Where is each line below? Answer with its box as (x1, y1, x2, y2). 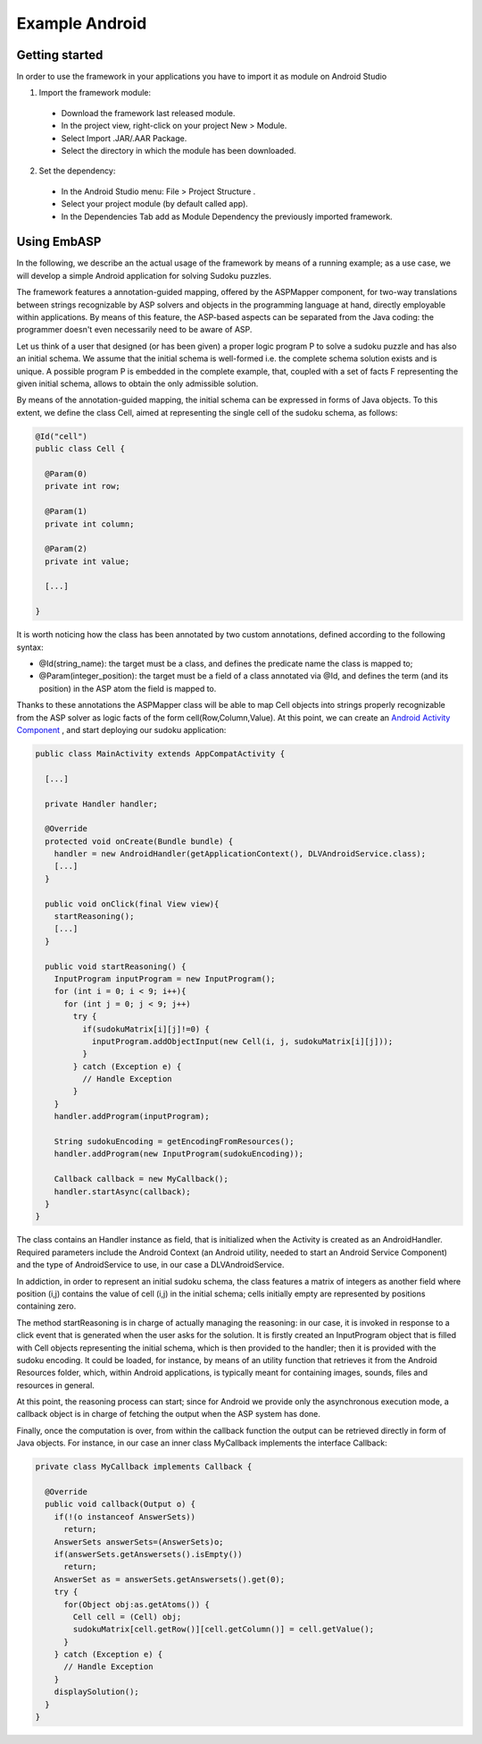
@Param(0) (45, 468, 88, 478)
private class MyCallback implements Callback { (35, 1462, 253, 1472)
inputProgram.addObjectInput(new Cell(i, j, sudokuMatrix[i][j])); (91, 1036, 394, 1046)
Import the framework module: (38, 88, 152, 98)
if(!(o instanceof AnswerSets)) (54, 1512, 196, 1521)
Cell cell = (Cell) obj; (72, 1612, 182, 1622)
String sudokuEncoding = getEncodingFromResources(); (54, 1136, 295, 1147)
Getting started (16, 47, 104, 63)
